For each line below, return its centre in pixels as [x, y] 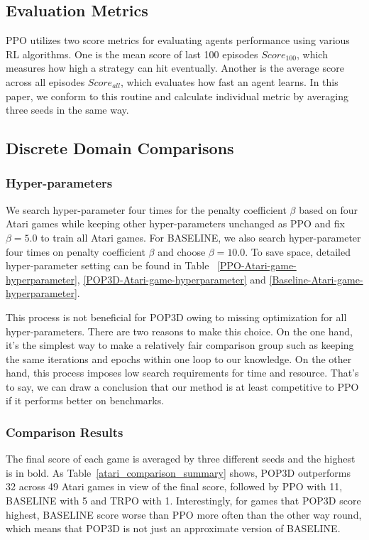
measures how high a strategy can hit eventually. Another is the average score [175, 68]
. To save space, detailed [298, 251]
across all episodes [45, 81]
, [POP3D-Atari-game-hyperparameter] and [171, 279]
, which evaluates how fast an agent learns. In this [229, 81]
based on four [329, 209]
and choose [182, 251]
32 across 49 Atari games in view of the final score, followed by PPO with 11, [174, 486]
